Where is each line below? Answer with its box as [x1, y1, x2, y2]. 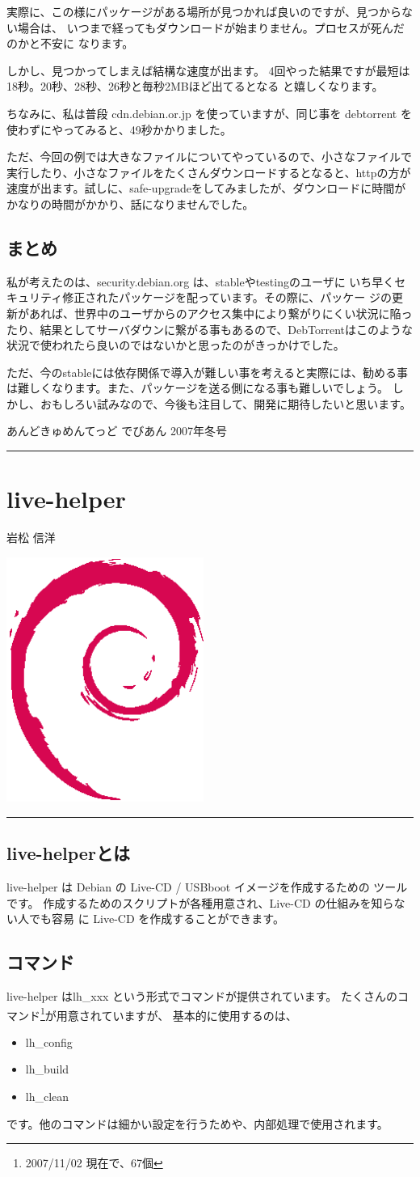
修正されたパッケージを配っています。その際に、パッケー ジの [62, 289, 393, 306]
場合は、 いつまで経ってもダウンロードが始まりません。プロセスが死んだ [17, 19, 405, 36]
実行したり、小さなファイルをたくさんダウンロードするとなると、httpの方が [6, 163, 411, 180]
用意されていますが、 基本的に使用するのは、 [56, 1006, 297, 1023]
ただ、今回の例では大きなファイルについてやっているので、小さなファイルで [6, 148, 412, 165]
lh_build [25, 1061, 69, 1078]
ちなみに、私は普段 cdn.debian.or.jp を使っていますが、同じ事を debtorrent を [6, 104, 412, 121]
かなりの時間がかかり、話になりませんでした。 [6, 195, 254, 212]
